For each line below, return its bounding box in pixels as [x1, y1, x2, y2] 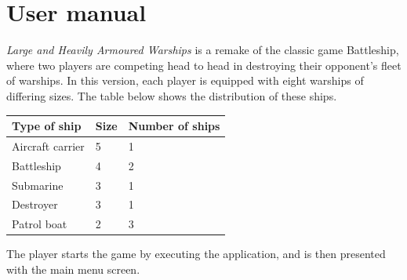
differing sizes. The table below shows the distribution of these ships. [6, 87, 337, 104]
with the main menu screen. [6, 260, 140, 277]
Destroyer [12, 196, 58, 213]
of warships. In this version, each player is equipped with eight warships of [6, 72, 364, 89]
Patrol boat [12, 216, 67, 232]
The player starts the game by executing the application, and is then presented [6, 245, 386, 262]
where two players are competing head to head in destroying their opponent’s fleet [6, 56, 402, 73]
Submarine [12, 176, 64, 193]
